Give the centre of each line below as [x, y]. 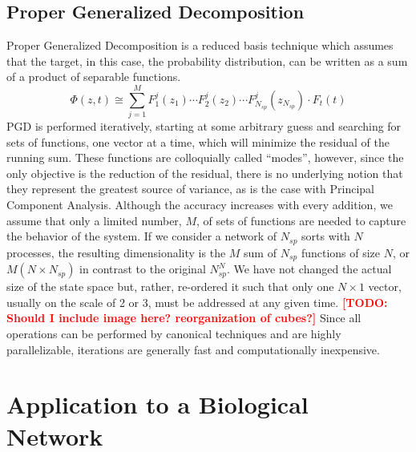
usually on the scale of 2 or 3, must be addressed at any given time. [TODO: [197, 302]
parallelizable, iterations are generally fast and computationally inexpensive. [193, 349]
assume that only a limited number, [94, 220]
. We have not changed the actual [309, 269]
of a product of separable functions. [94, 77]
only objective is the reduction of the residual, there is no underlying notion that [205, 173]
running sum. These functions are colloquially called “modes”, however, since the [205, 157]
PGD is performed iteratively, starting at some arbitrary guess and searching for [204, 126]
